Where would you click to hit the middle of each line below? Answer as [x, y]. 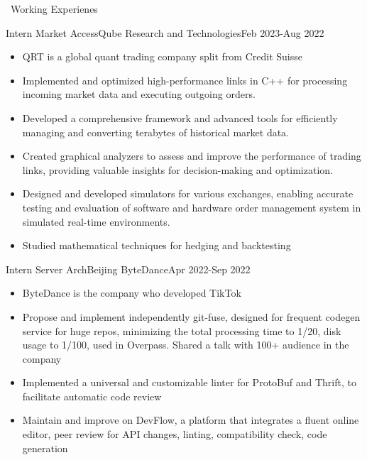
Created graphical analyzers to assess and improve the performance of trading [192, 156]
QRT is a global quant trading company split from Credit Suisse [162, 56]
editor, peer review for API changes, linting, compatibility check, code [175, 434]
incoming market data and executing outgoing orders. [139, 94]
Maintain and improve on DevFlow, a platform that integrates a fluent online [191, 420]
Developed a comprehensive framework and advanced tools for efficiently [180, 117]
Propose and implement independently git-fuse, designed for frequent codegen [191, 316]
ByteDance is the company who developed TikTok [132, 293]
